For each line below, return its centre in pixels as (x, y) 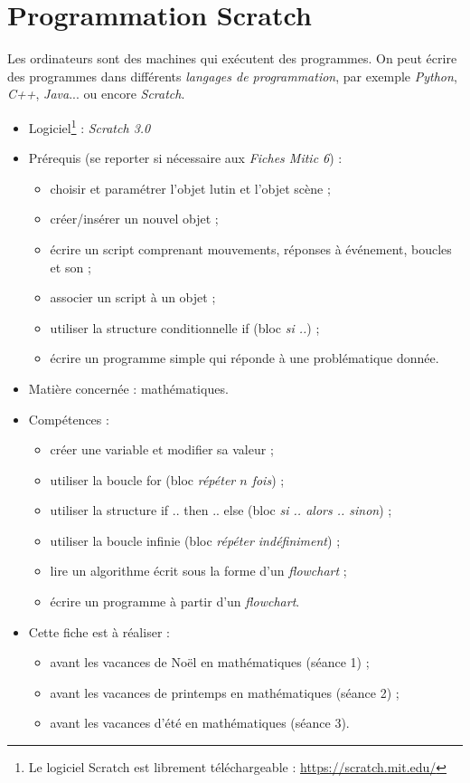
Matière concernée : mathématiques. (128, 388)
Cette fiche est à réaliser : (99, 631)
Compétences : (69, 419)
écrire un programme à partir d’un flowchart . (175, 602)
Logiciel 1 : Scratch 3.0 (89, 126)
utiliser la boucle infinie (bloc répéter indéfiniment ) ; (195, 540)
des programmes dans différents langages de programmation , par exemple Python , (232, 76)
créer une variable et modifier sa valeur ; (162, 449)
